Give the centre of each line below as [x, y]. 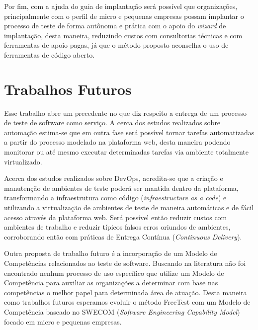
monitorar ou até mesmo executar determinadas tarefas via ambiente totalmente [126, 152]
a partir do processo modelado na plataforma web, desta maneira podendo [117, 142]
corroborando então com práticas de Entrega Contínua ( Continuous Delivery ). [123, 236]
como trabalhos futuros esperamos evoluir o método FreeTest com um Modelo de [127, 302]
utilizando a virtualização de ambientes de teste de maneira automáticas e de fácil [129, 207]
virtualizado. [23, 161]
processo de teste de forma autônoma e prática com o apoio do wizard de [115, 26]
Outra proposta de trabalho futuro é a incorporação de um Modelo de [111, 253]
